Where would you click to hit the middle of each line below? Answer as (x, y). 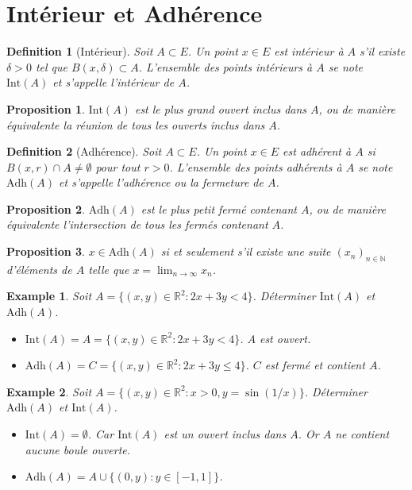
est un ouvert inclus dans (225, 434)
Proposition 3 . (46, 251)
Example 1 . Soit (49, 296)
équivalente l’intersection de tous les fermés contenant (137, 224)
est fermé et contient (315, 365)
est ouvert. (285, 338)
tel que (51, 66)
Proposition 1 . (46, 108)
